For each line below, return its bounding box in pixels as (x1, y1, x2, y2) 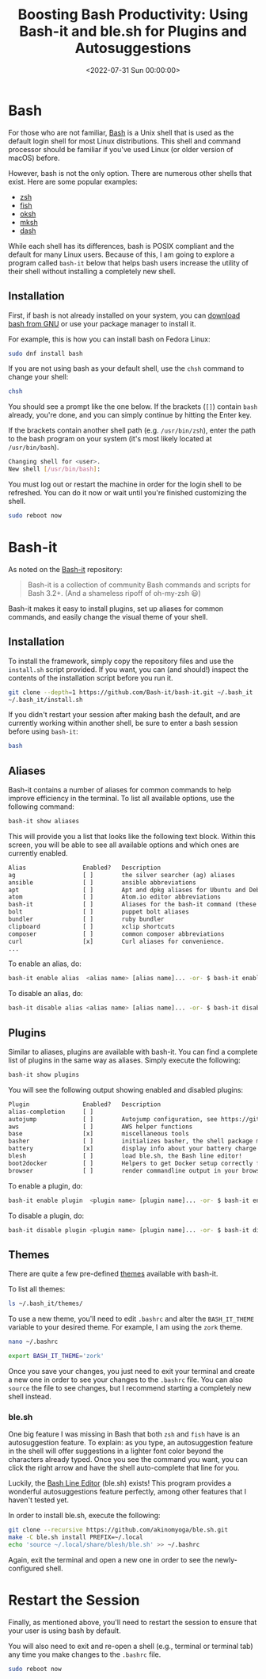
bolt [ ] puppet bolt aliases (8, 908, 190, 916)
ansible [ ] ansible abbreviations (8, 878, 196, 887)
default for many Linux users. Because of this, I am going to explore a (8, 250, 235, 259)
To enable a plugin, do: (8, 1181, 83, 1190)
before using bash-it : (8, 727, 79, 736)
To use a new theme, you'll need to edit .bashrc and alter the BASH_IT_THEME (8, 1314, 255, 1324)
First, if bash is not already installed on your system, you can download (8, 311, 241, 320)
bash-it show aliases (8, 818, 80, 826)
